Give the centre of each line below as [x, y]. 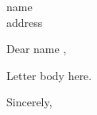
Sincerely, [29, 102]
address [25, 22]
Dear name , [37, 49]
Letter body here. [49, 75]
